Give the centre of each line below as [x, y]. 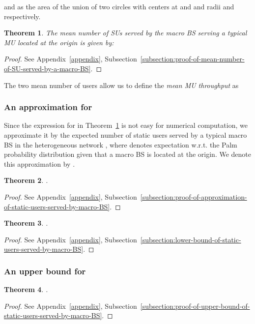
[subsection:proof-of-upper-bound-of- [195, 306]
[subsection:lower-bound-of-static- [191, 239]
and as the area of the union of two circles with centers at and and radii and [119, 6]
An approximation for [48, 107]
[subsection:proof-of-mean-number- [192, 59]
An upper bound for [45, 271]
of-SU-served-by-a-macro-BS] [47, 68]
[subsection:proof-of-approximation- [194, 196]
